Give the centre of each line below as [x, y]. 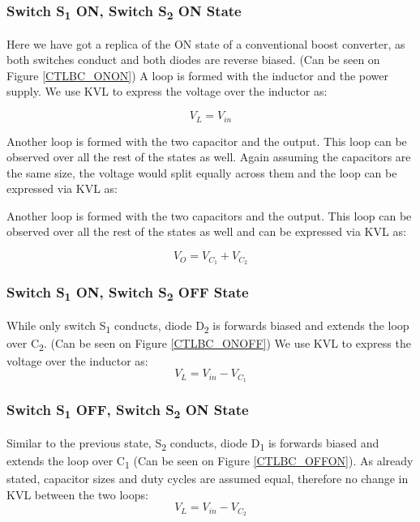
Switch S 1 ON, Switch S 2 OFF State [128, 293]
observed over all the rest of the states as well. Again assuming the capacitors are [209, 157]
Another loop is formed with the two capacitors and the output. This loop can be [209, 215]
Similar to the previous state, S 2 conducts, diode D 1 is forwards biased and [193, 443]
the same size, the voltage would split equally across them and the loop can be [202, 172]
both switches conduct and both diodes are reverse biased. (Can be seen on [193, 60]
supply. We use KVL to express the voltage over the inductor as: [167, 91]
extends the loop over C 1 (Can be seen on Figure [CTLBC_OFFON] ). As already [210, 462]
